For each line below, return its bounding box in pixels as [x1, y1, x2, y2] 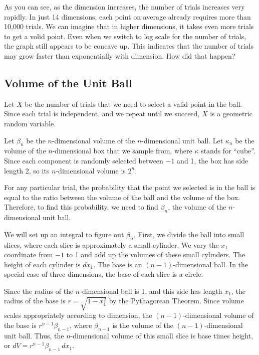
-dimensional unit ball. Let [141, 135, 223, 145]
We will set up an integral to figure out [4, 229, 124, 239]
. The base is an [93, 259, 142, 269]
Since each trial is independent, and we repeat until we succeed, [4, 108, 200, 119]
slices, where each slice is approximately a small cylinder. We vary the [4, 239, 219, 250]
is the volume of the [112, 320, 173, 330]
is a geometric [210, 108, 253, 119]
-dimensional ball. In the [173, 259, 248, 269]
